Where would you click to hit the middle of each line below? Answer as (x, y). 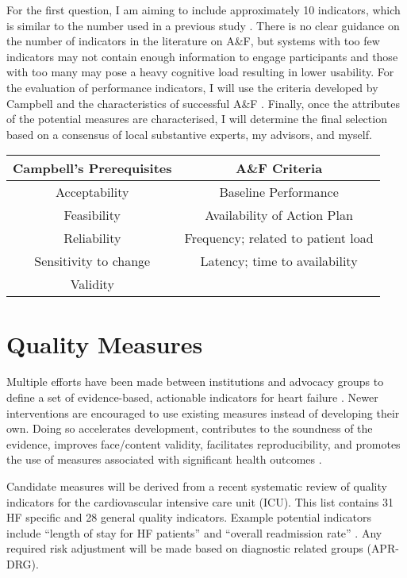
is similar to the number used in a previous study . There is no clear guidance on (203, 25)
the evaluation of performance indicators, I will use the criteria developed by (192, 87)
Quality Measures (105, 343)
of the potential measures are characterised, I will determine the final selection (197, 119)
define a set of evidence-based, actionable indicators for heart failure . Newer (192, 397)
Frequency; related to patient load (279, 238)
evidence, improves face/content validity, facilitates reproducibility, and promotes (203, 443)
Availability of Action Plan (279, 215)
